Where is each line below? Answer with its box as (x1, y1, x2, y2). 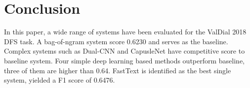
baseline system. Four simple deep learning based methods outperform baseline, (4, 55, 245, 65)
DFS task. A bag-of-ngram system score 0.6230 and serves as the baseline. (4, 36, 228, 46)
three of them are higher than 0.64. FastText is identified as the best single (4, 65, 231, 75)
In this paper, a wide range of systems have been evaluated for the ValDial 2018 (4, 27, 247, 37)
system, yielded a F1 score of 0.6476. (4, 75, 115, 85)
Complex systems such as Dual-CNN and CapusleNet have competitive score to (4, 46, 245, 56)
